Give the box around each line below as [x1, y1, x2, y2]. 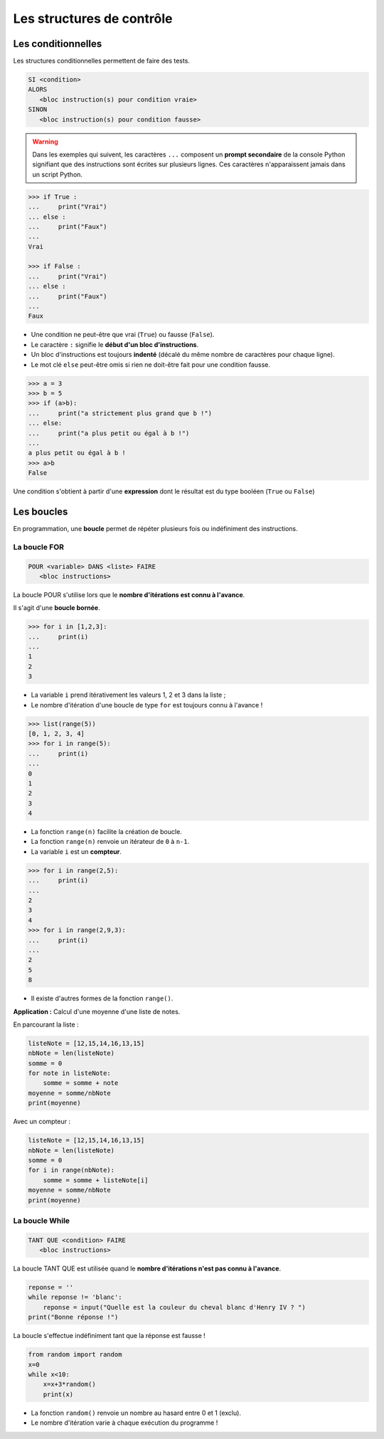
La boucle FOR [13, 542, 64, 552]
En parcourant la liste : [13, 1020, 79, 1029]
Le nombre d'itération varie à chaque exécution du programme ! [31, 1418, 218, 1427]
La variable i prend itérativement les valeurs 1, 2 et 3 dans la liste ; [31, 690, 226, 700]
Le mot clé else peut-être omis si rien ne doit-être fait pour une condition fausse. [31, 360, 270, 369]
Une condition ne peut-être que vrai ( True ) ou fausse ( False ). [31, 331, 215, 339]
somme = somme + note [43, 1079, 119, 1087]
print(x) [43, 1390, 74, 1398]
